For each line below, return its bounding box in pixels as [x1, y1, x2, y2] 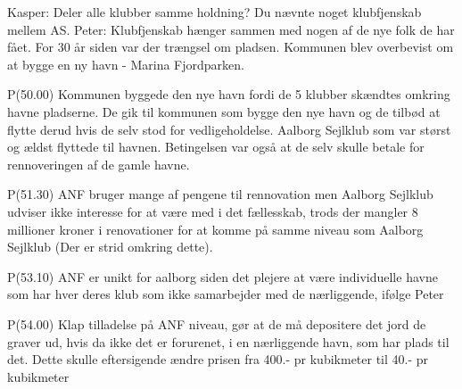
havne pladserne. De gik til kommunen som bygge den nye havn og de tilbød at [7, 102, 441, 120]
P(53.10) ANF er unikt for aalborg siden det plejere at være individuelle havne [7, 267, 438, 286]
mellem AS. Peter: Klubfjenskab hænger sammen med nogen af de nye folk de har [7, 20, 455, 38]
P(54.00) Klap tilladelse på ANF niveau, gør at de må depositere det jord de [7, 314, 426, 333]
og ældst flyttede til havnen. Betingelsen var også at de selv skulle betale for [7, 137, 425, 156]
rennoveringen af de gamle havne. [7, 154, 190, 173]
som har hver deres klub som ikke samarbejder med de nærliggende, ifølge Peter [7, 285, 444, 303]
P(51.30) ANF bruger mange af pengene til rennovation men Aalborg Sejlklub [7, 185, 433, 203]
